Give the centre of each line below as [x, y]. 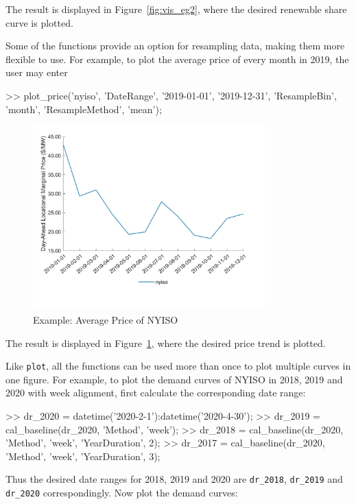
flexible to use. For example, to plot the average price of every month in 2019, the [177, 59]
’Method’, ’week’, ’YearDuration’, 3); [83, 456]
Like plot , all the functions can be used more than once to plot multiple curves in [178, 366]
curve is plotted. [39, 22]
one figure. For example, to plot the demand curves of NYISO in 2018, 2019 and [174, 379]
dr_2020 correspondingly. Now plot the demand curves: [122, 493]
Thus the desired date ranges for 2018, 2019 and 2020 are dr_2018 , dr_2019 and [174, 479]
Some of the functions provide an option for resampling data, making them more [175, 46]
